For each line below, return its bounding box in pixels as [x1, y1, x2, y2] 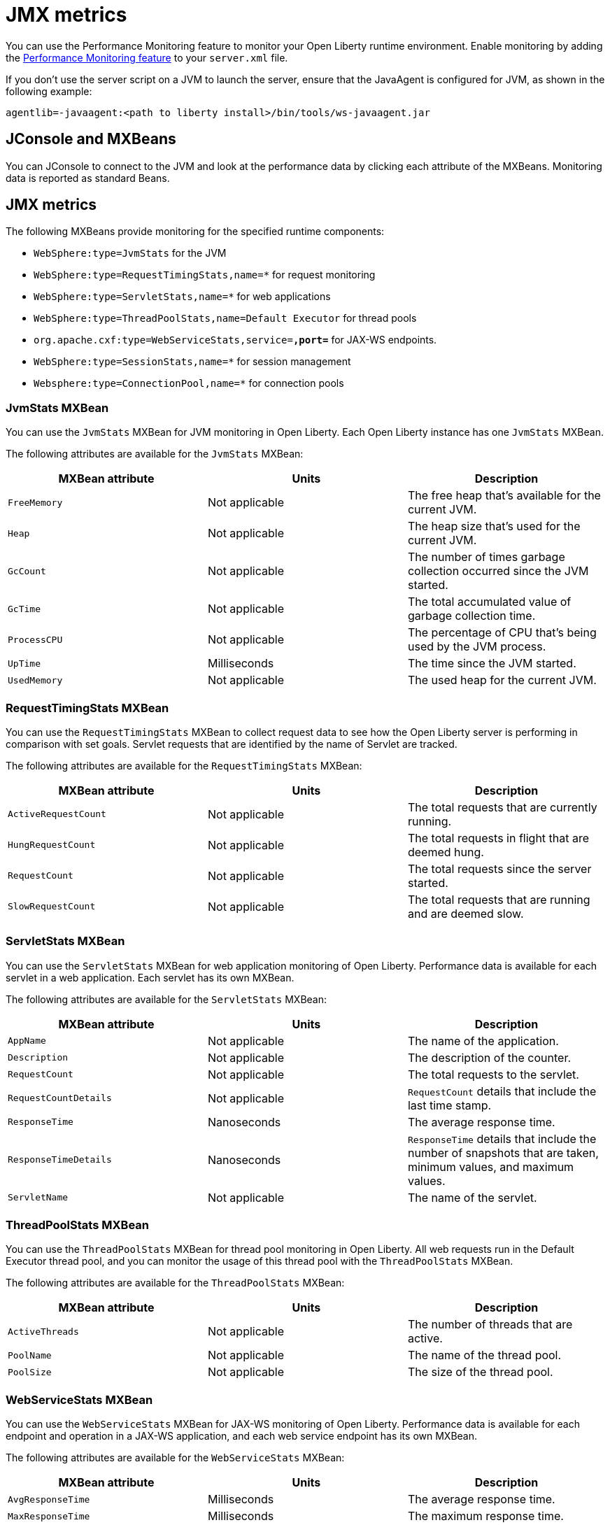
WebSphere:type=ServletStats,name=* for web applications [34, 290, 331, 303]
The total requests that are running [407, 892, 590, 907]
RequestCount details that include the [407, 1084, 597, 1098]
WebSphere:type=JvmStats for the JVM [34, 247, 227, 260]
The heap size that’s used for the [407, 519, 581, 534]
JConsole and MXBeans [6, 130, 176, 148]
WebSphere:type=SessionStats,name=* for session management [34, 355, 351, 368]
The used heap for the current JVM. [407, 673, 597, 688]
